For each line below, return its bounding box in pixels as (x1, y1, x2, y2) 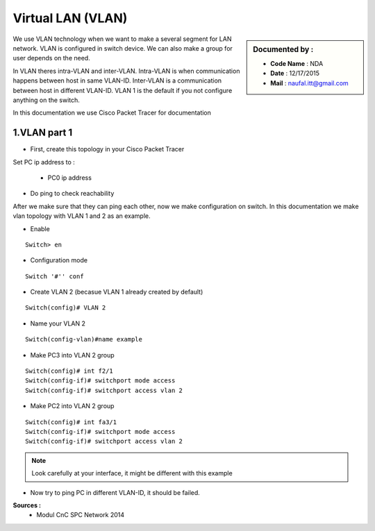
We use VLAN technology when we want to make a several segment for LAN (12, 35, 232, 43)
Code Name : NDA (270, 59, 324, 67)
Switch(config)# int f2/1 (25, 367, 114, 375)
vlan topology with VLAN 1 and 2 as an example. (12, 212, 151, 220)
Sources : (12, 500, 42, 509)
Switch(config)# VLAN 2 (25, 304, 106, 312)
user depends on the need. (12, 54, 90, 62)
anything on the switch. (12, 96, 80, 104)
